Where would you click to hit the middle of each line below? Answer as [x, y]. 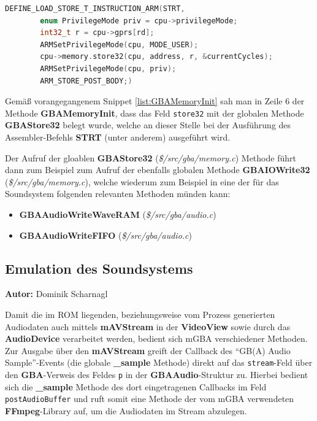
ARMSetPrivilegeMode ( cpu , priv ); [108, 68]
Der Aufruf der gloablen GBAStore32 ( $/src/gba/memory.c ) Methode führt [151, 157]
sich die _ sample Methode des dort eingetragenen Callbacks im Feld [136, 386]
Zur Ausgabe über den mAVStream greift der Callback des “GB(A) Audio [148, 350]
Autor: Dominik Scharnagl [56, 294]
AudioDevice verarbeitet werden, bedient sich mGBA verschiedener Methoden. [156, 338]
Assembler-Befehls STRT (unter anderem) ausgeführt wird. [118, 137]
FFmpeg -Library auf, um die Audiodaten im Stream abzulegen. [126, 410]
